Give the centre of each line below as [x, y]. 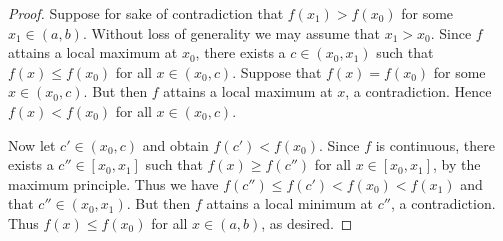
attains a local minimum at [290, 203]
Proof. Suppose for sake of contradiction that [146, 13]
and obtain [175, 144]
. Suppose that [277, 71]
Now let [32, 144]
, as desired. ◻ [307, 222]
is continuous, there [435, 144]
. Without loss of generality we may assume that [231, 32]
